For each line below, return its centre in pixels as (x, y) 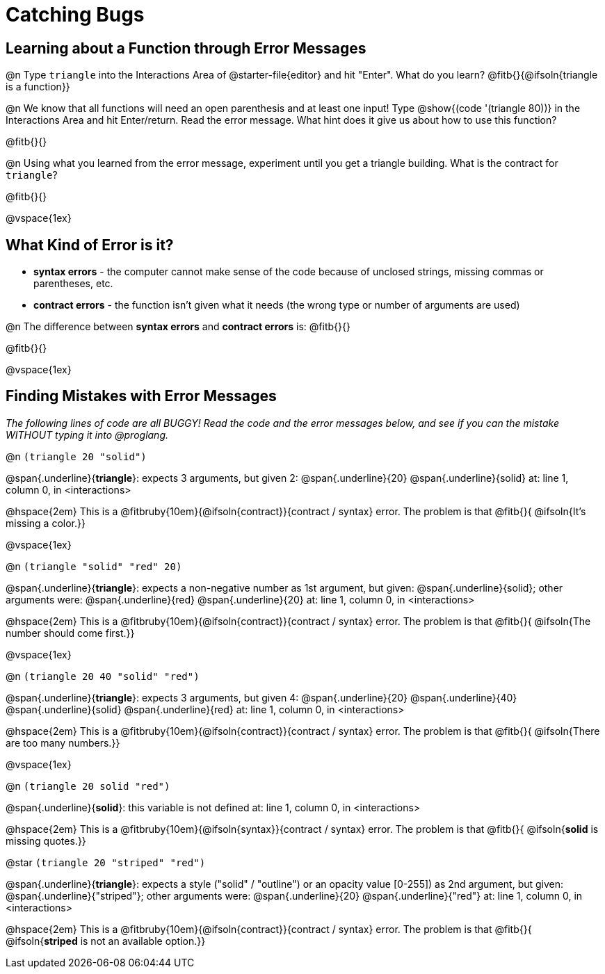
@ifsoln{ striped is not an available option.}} (106, 941)
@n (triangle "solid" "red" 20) (94, 566)
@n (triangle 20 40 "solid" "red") (103, 676)
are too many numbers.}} (63, 742)
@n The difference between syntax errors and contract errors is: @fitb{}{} (178, 327)
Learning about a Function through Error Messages (186, 48)
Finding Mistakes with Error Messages (141, 396)
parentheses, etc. (73, 284)
